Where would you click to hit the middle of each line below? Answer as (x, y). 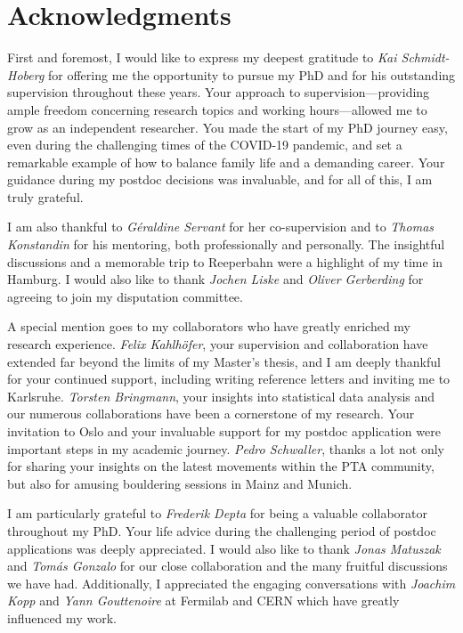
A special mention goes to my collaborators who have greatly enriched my (209, 326)
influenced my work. (62, 617)
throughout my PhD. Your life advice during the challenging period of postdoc (222, 530)
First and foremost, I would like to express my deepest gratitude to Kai (202, 57)
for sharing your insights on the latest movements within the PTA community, (221, 466)
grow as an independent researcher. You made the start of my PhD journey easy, (227, 127)
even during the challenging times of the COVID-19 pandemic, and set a (205, 145)
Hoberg (26, 74)
